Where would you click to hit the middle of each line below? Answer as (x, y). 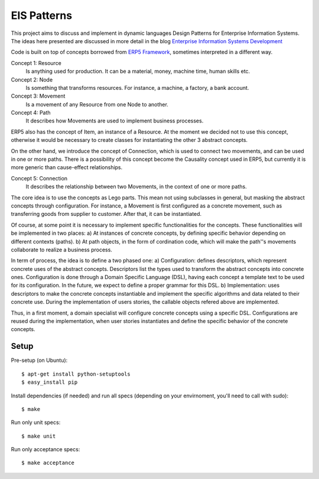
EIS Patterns (42, 15)
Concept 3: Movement (38, 96)
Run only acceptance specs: (45, 449)
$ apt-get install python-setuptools (76, 374)
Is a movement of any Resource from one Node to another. (97, 104)
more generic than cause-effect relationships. (67, 167)
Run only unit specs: (36, 422)
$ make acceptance (48, 463)
